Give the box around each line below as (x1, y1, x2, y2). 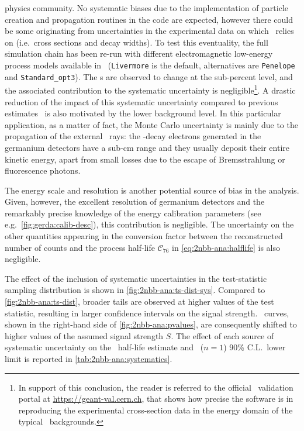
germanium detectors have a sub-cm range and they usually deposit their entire (5, 141, 289, 153)
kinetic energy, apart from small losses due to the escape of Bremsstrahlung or (5, 153, 285, 165)
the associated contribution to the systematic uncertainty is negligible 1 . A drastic (5, 82, 296, 96)
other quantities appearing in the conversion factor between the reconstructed (5, 230, 283, 242)
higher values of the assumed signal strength (5, 329, 164, 342)
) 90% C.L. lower (223, 341, 286, 353)
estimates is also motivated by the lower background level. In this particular (5, 107, 281, 119)
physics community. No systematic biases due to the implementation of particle (5, 2, 289, 13)
